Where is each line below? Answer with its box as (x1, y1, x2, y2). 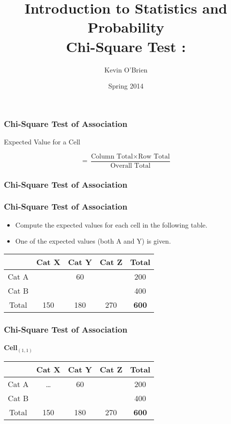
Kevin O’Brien (104, 64, 148, 74)
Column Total (91, 153, 133, 160)
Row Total (138, 153, 170, 160)
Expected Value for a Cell (4, 136, 80, 146)
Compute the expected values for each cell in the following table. (15, 219, 208, 230)
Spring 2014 (108, 81, 144, 91)
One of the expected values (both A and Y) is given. (15, 236, 171, 246)
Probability (87, 17, 165, 37)
